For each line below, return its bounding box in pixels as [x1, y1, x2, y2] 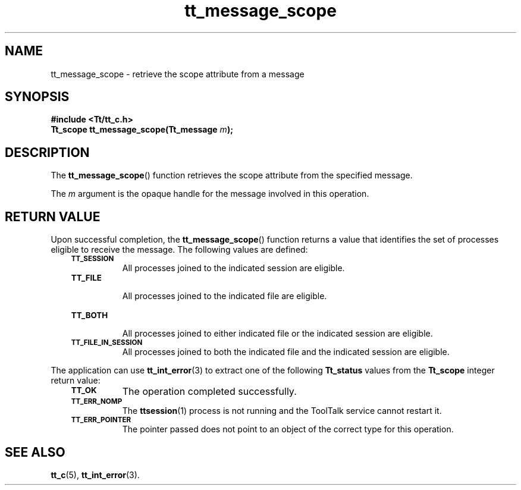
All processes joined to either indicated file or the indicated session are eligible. [122, 328, 433, 339]
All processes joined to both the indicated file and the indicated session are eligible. [122, 347, 450, 357]
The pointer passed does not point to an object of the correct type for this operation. [122, 424, 454, 435]
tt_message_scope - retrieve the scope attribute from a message [51, 68, 305, 79]
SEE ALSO [5, 444, 65, 460]
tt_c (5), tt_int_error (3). [51, 469, 140, 480]
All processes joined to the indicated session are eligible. [122, 263, 345, 274]
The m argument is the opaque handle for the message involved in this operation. [51, 189, 369, 199]
